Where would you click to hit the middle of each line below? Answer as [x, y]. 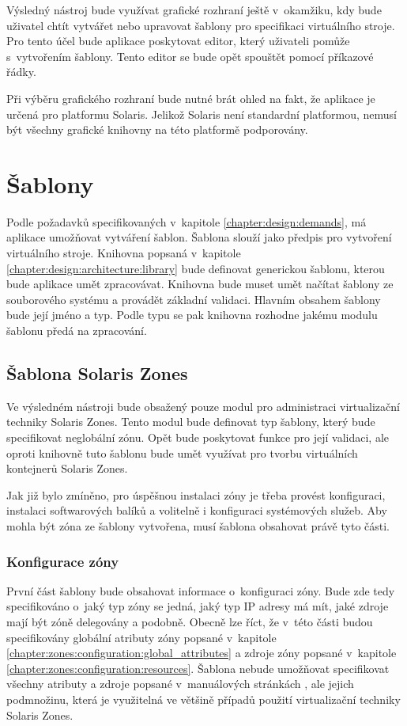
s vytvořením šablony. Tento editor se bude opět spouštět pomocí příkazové [190, 56]
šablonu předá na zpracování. [77, 331]
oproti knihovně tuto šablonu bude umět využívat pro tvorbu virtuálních [182, 452]
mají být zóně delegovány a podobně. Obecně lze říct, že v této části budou [190, 621]
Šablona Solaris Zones [97, 373]
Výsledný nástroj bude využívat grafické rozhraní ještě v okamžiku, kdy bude [194, 10]
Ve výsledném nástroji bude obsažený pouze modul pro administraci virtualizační [203, 406]
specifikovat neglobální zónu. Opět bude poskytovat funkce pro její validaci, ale [198, 437]
